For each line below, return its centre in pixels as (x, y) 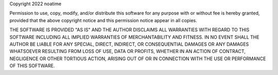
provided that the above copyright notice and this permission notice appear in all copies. (103, 20)
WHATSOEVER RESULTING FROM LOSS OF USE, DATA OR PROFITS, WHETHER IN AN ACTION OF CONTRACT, (127, 51)
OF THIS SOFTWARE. (32, 66)
